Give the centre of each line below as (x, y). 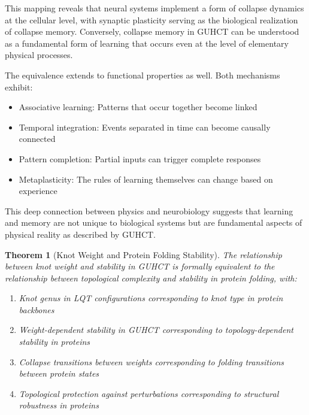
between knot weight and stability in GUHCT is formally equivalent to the (140, 266)
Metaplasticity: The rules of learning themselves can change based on (146, 179)
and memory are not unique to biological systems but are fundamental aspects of (154, 222)
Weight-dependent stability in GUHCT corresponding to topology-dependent (156, 330)
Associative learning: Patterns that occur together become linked (138, 107)
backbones (37, 309)
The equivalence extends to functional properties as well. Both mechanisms (143, 75)
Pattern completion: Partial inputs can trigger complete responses (140, 158)
